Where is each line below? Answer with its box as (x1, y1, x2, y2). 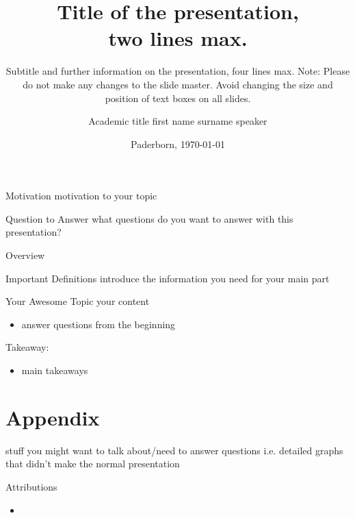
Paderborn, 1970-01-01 (131, 136, 225, 151)
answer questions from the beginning (21, 317, 176, 331)
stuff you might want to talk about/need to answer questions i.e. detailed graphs (5, 443, 343, 457)
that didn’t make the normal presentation (5, 456, 180, 471)
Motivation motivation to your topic (5, 188, 157, 203)
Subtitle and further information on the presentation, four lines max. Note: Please (5, 64, 350, 78)
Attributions (5, 479, 57, 493)
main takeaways (21, 363, 88, 378)
